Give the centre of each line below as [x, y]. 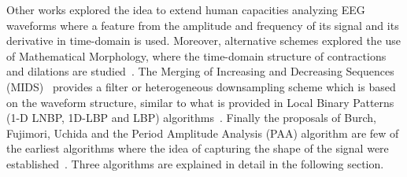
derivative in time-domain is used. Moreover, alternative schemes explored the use [204, 41]
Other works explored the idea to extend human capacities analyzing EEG [186, 9]
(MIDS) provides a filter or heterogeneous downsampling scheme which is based [201, 86]
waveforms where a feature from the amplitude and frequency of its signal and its [203, 25]
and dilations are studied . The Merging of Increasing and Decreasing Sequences [200, 71]
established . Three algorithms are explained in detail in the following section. [195, 163]
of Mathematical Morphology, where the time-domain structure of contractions [196, 55]
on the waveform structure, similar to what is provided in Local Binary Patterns [200, 102]
